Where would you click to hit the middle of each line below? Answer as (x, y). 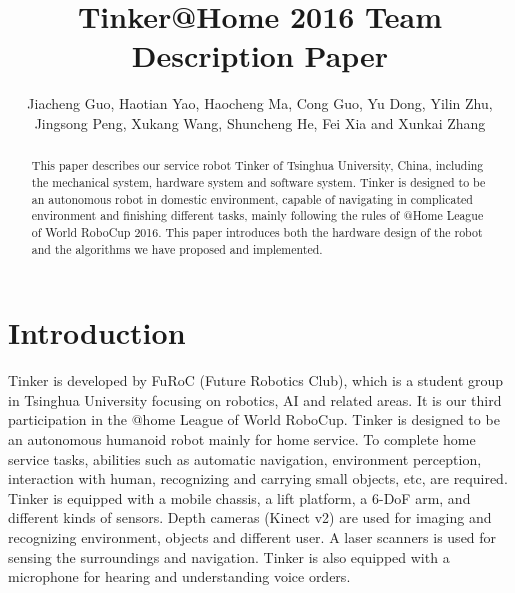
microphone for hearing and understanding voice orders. (179, 576)
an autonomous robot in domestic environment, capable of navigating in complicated (252, 198)
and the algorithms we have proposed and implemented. (177, 248)
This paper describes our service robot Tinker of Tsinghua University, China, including (257, 165)
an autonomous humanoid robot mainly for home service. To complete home (242, 438)
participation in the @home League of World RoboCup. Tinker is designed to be (254, 419)
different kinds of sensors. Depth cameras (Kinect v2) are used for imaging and (250, 517)
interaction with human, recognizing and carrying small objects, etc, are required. (258, 478)
